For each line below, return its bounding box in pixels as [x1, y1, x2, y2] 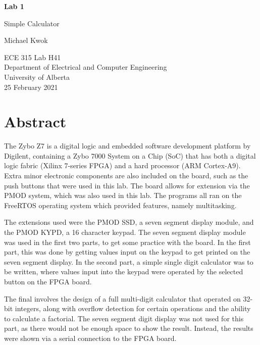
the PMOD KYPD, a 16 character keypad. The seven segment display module [4, 227, 246, 237]
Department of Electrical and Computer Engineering [4, 62, 167, 72]
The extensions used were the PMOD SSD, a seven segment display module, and [4, 217, 254, 227]
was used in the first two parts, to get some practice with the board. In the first [4, 236, 251, 247]
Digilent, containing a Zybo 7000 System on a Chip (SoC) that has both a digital [4, 150, 256, 161]
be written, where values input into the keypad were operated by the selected [4, 266, 243, 277]
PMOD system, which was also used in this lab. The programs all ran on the [4, 190, 242, 201]
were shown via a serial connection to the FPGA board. [4, 332, 177, 343]
